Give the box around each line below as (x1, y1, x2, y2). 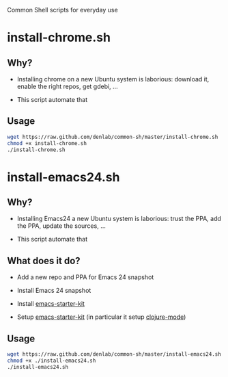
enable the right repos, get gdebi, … (16, 82, 118, 90)
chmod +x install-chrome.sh (7, 140, 87, 146)
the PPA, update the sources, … (16, 222, 106, 230)
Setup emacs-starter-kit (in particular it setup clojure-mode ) (16, 313, 186, 321)
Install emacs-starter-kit (16, 300, 85, 308)
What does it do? (7, 255, 81, 266)
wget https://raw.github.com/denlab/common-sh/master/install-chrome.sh (7, 133, 218, 140)
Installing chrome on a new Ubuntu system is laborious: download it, (16, 75, 210, 83)
